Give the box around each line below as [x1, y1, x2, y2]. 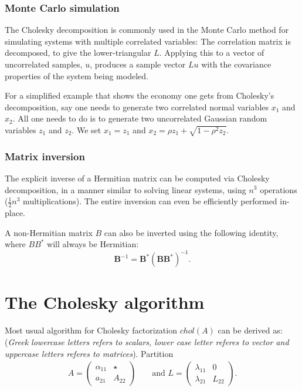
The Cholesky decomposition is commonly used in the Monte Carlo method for [5, 23, 289, 36]
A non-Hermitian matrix [5, 226, 93, 238]
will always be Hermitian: [47, 238, 139, 250]
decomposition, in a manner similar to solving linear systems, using [5, 183, 246, 195]
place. [5, 206, 25, 218]
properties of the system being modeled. [5, 69, 148, 82]
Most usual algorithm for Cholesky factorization [5, 324, 177, 336]
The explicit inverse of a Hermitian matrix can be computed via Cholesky [5, 171, 270, 184]
